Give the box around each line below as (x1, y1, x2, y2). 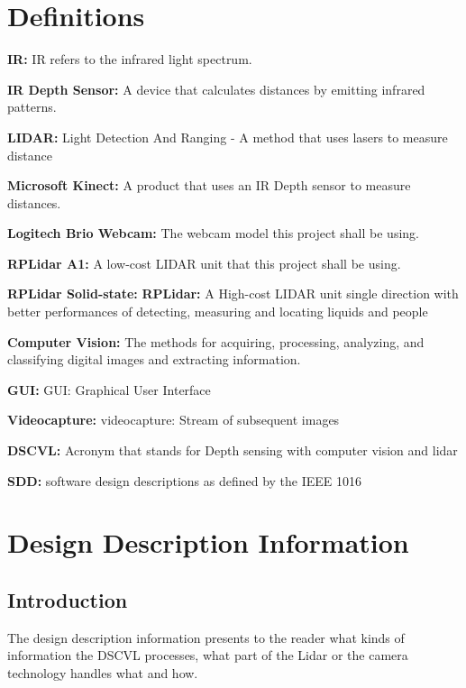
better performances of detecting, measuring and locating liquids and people (7, 302, 428, 321)
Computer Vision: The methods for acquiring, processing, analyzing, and (7, 332, 425, 351)
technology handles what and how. (7, 663, 198, 682)
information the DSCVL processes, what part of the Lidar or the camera (7, 646, 408, 665)
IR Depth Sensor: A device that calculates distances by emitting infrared (7, 79, 425, 98)
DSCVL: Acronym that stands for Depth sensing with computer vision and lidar (7, 441, 458, 460)
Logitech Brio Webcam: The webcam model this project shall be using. (7, 224, 419, 243)
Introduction (7, 585, 128, 613)
